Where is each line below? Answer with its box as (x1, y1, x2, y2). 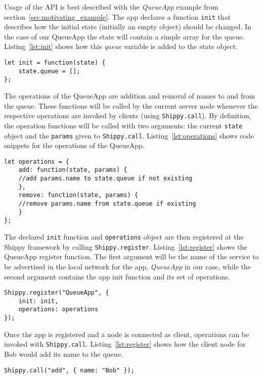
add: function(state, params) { (18, 166, 127, 174)
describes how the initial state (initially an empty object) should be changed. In (4, 21, 251, 32)
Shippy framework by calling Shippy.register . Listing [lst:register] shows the (4, 241, 247, 252)
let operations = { (4, 158, 69, 165)
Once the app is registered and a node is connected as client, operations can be (4, 328, 249, 339)
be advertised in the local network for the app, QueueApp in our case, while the (4, 261, 251, 271)
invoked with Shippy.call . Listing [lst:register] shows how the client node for (4, 339, 246, 349)
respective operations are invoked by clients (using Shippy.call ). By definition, (4, 110, 251, 121)
